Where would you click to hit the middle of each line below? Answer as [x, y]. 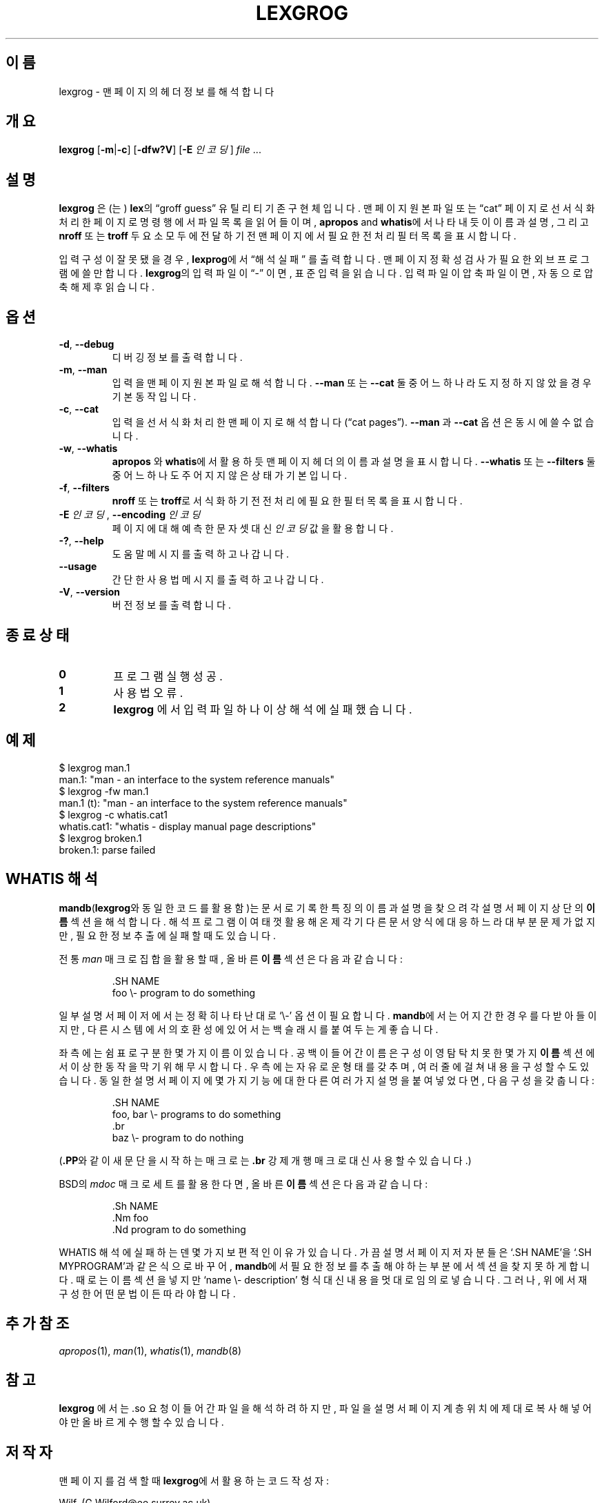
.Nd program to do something [179, 1229]
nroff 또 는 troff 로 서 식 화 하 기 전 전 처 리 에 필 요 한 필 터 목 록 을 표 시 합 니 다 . [287, 501]
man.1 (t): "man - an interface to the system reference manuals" [203, 803]
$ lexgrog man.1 [94, 767]
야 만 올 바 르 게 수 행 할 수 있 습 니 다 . [141, 1422]
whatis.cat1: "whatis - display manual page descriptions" [188, 826]
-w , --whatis [88, 449]
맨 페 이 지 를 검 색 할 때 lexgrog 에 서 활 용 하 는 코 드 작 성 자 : [194, 1481]
